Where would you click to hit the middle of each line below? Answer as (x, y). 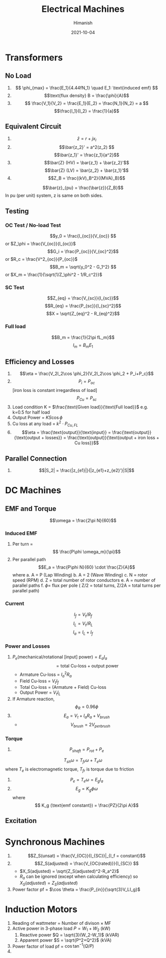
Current (15, 604)
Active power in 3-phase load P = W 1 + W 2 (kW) (61, 929)
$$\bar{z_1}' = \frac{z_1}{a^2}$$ (87, 155)
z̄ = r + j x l (87, 139)
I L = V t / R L (83, 624)
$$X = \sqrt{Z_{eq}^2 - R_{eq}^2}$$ (83, 314)
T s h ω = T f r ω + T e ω (83, 761)
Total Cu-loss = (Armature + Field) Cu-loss (63, 687)
